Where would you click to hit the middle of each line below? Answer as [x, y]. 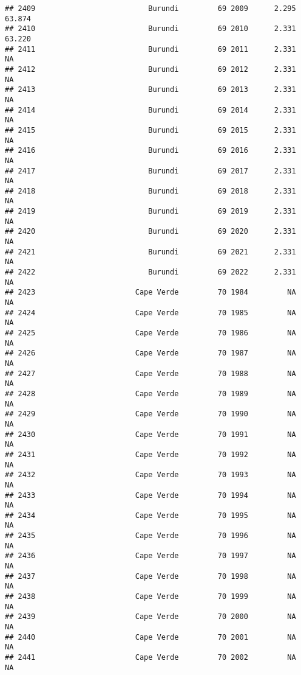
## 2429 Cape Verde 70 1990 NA [150, 414]
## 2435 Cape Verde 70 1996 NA [150, 536]
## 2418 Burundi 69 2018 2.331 [150, 191]
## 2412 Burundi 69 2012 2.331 [150, 69]
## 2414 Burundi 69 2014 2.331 [150, 110]
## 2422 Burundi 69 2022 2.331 [150, 272]
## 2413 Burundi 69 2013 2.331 [150, 90]
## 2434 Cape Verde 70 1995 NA [150, 515]
